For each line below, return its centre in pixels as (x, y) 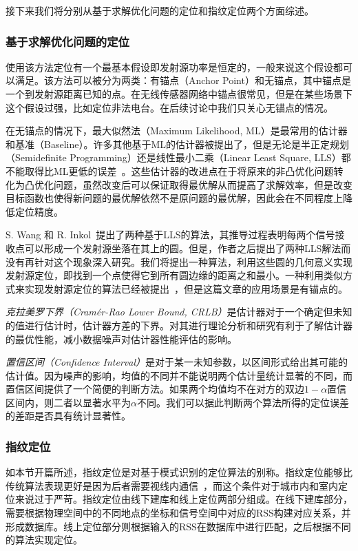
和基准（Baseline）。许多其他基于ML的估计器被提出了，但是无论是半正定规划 (178, 144)
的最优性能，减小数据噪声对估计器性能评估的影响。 (121, 339)
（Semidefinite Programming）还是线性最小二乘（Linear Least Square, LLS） (173, 157)
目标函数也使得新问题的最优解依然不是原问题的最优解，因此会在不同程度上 (174, 198)
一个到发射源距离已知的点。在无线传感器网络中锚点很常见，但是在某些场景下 (179, 94)
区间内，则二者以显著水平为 (68, 402)
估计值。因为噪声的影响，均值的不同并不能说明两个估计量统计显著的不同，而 (179, 375)
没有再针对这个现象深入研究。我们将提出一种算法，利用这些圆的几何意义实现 (179, 261)
